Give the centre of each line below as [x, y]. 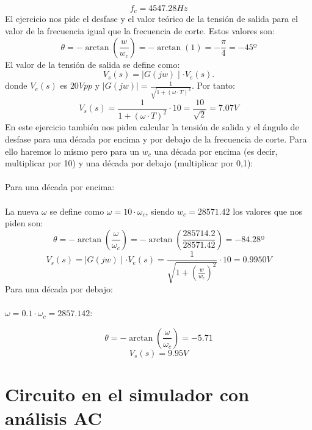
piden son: [24, 223]
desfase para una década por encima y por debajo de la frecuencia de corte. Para [156, 139]
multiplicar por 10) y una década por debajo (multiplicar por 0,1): [129, 163]
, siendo [160, 211]
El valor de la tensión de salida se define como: [93, 64]
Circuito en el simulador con [127, 394]
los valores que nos [268, 211]
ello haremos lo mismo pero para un [72, 151]
